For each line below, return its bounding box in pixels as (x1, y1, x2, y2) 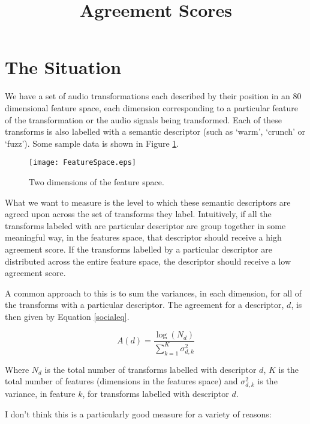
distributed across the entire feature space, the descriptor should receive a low (5, 254, 291, 267)
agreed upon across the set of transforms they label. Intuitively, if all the (5, 207, 272, 220)
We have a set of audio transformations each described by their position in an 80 (5, 90, 302, 102)
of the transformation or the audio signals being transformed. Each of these (5, 113, 282, 126)
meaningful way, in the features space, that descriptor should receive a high (5, 231, 282, 244)
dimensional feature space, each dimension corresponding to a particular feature (5, 101, 299, 114)
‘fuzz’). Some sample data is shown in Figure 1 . (5, 137, 179, 149)
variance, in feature (5, 387, 76, 400)
